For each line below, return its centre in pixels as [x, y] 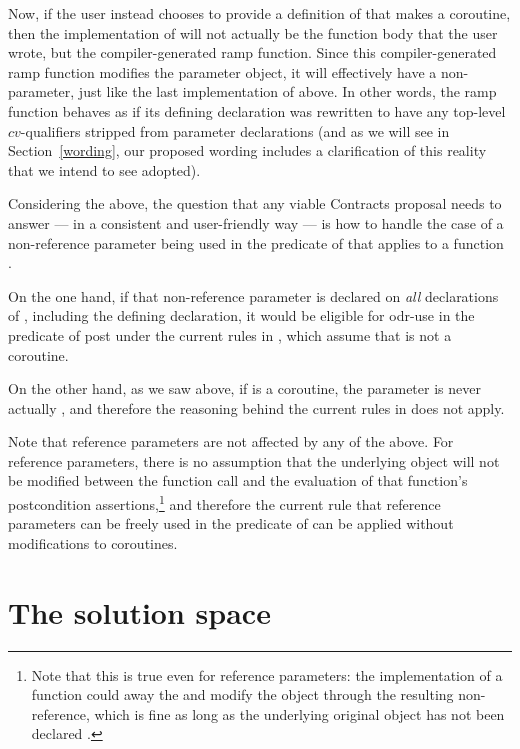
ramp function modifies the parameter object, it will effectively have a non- [238, 71]
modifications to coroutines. [93, 542]
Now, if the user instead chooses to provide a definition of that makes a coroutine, [259, 13]
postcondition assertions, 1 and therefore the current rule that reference [224, 502]
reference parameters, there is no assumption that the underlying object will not [254, 460]
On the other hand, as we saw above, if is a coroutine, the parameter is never [244, 388]
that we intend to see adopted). [104, 169]
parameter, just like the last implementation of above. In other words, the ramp [252, 91]
